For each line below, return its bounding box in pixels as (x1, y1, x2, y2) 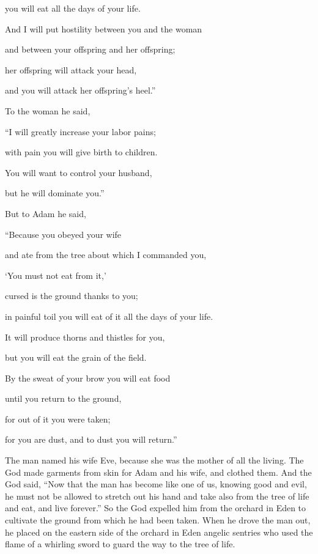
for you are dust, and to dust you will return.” (5, 433, 177, 446)
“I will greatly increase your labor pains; (5, 125, 156, 138)
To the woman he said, (5, 104, 91, 117)
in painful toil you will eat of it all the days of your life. (5, 309, 213, 322)
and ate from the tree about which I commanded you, (5, 248, 207, 261)
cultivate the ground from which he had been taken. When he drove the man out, (5, 514, 311, 526)
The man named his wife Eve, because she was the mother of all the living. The (5, 454, 304, 467)
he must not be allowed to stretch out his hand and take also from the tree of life (5, 489, 309, 502)
